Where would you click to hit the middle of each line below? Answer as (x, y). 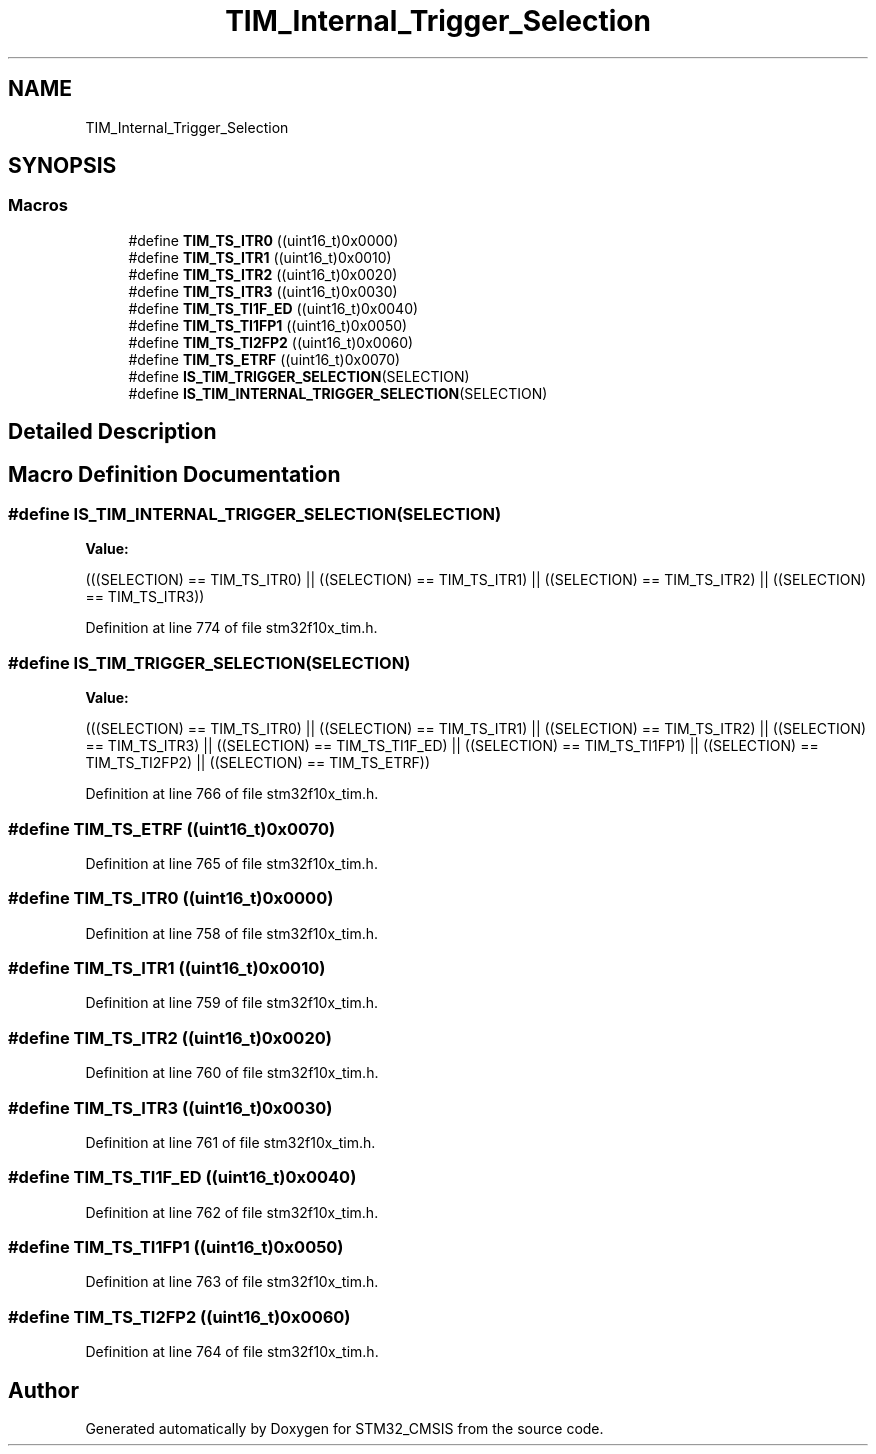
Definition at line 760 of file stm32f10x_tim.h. (232, 1073)
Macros (38, 205)
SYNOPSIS (62, 166)
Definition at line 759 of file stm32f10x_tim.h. (232, 1003)
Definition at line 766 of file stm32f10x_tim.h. (232, 794)
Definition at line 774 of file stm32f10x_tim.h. (231, 628)
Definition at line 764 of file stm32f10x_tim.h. (232, 1352)
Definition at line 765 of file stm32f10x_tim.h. (231, 863)
